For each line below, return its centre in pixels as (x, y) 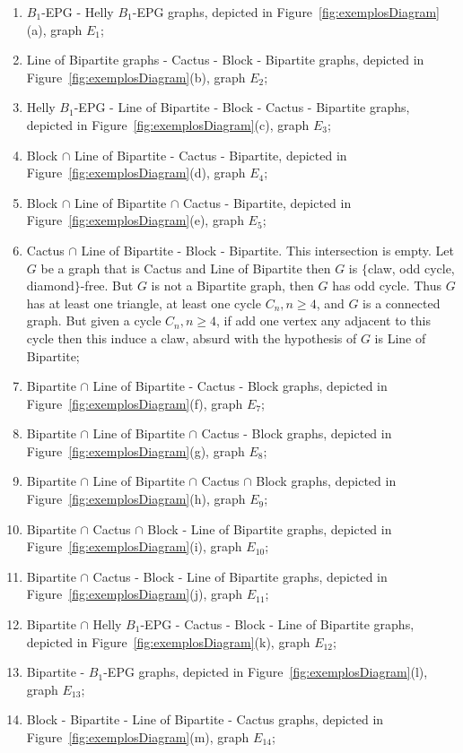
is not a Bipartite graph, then (232, 286)
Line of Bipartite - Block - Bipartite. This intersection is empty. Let (267, 250)
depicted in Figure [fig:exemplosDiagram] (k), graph (168, 641)
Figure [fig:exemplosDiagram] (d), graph (136, 173)
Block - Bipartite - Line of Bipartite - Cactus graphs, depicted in (205, 719)
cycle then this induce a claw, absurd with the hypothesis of (192, 338)
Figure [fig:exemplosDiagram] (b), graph (136, 77)
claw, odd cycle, (411, 268)
